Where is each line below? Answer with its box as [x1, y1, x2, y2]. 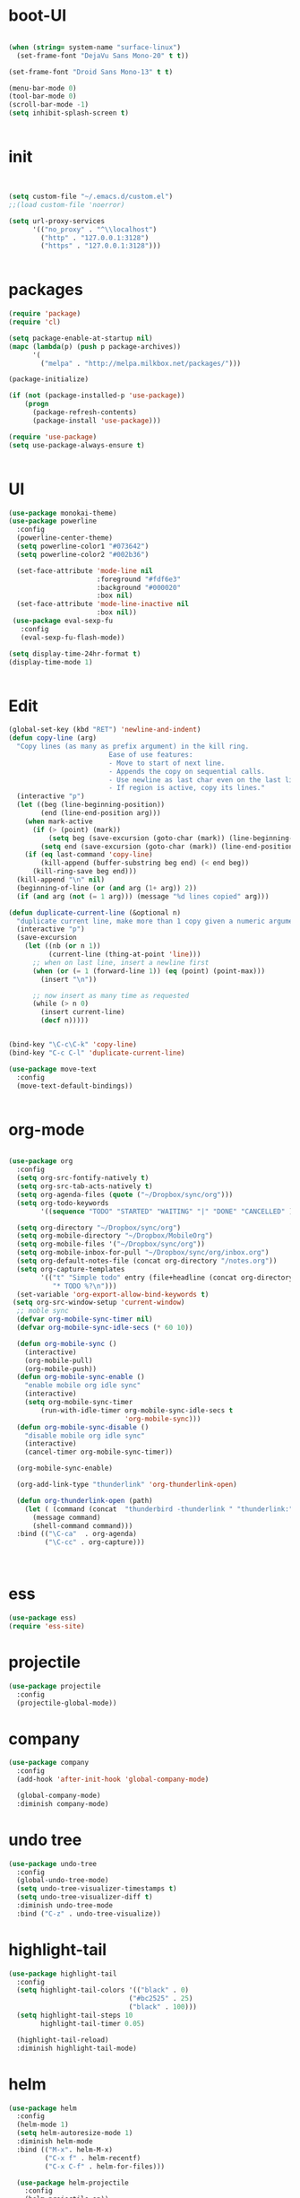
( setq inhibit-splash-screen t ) [8, 109, 129, 117]
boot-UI [8, 5, 67, 26]
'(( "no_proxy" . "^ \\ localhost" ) [31, 225, 158, 234]
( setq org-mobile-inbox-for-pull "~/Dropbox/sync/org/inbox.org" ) [16, 1248, 270, 1257]
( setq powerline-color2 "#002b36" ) [16, 550, 150, 559]
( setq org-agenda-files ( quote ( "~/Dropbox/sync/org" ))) [16, 1190, 234, 1199]
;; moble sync [16, 1307, 69, 1316]
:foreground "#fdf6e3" [96, 575, 181, 584]
